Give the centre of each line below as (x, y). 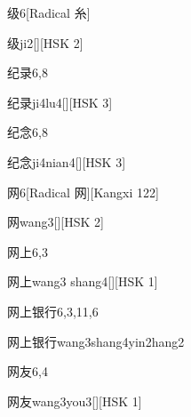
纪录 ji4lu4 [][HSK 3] (60, 102)
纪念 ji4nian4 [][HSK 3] (67, 161)
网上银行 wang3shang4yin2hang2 (96, 341)
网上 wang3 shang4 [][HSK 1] (83, 281)
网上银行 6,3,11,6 (53, 311)
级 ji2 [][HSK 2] (45, 42)
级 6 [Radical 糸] (49, 12)
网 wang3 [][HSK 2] (56, 222)
